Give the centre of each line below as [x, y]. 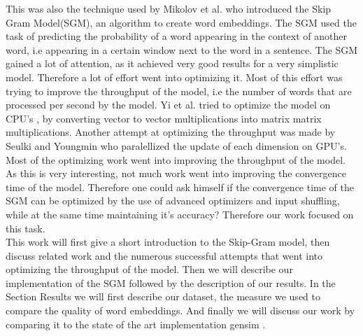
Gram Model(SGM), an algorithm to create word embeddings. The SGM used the [181, 22]
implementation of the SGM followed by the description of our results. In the [171, 282]
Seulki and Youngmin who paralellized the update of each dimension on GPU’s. [176, 145]
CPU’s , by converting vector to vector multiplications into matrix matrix [164, 118]
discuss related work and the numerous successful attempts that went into [164, 255]
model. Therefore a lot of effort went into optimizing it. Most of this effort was [174, 77]
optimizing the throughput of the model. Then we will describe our [149, 269]
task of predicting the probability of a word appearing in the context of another [176, 36]
